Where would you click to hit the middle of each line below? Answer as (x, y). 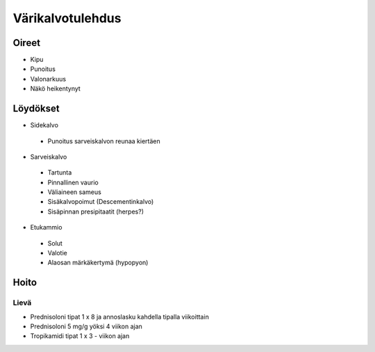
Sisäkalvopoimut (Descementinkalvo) (101, 202)
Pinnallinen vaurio (73, 182)
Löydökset (36, 109)
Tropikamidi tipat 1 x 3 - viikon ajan (80, 336)
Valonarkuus (48, 79)
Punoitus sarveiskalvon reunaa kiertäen (104, 141)
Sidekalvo (44, 125)
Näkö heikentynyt (56, 89)
